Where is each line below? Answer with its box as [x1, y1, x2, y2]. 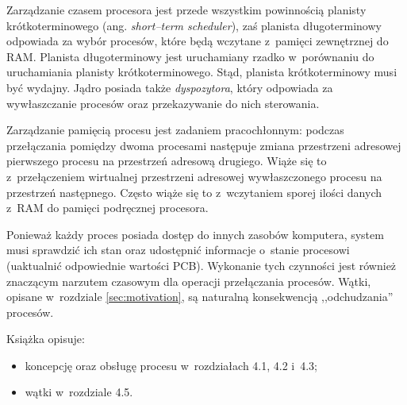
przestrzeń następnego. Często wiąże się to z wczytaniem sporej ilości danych [6, 183, 382, 200]
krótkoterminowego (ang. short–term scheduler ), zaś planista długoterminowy [6, 17, 382, 33]
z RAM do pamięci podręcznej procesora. [6, 199, 209, 216]
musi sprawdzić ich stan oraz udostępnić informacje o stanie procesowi [6, 241, 350, 258]
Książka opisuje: [6, 330, 85, 347]
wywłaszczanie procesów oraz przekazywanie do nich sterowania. [6, 94, 320, 111]
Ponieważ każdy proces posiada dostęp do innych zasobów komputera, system [6, 226, 384, 242]
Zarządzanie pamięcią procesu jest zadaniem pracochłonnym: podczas [6, 121, 344, 138]
